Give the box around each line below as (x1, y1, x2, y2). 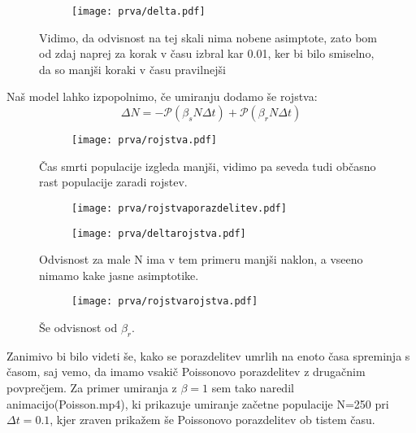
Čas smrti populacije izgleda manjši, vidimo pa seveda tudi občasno (39, 157, 376, 174)
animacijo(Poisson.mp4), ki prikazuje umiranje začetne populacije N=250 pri (6, 395, 389, 412)
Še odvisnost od (39, 319, 118, 336)
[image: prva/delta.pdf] (71, 6, 206, 17)
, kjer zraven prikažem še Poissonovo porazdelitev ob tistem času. (50, 411, 375, 428)
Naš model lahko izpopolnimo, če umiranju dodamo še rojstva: (6, 88, 318, 105)
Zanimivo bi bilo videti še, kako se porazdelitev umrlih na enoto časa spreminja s (6, 347, 410, 364)
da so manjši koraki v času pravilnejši (39, 60, 226, 77)
